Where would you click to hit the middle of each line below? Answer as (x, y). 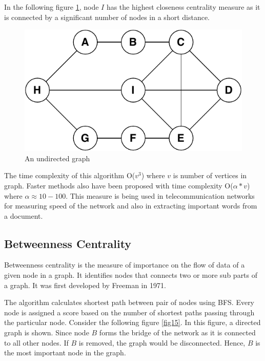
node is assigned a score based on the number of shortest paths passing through (129, 312)
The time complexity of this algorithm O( (70, 175)
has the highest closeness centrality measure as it (183, 7)
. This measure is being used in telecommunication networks (160, 195)
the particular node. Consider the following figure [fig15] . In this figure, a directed (132, 322)
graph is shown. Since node (47, 332)
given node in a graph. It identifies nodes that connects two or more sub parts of (131, 275)
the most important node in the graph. (65, 353)
